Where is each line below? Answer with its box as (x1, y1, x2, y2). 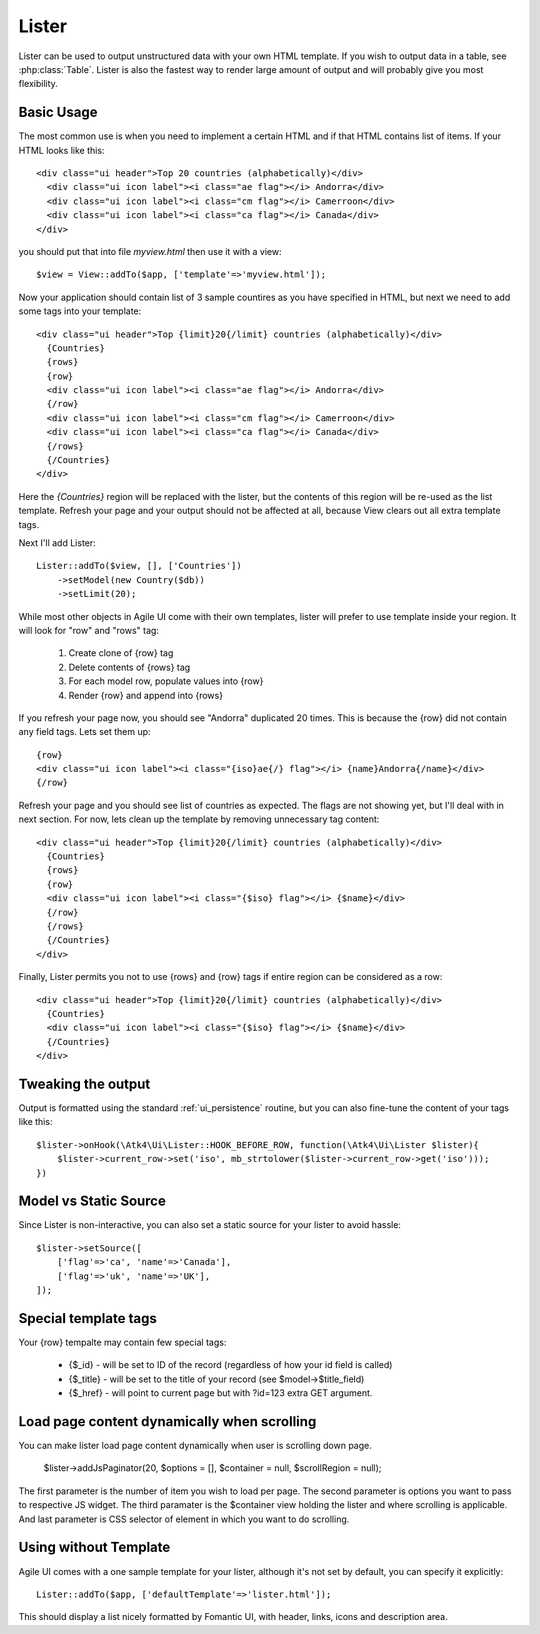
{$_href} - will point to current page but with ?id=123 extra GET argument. (68, 1387, 373, 1399)
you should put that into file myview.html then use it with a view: (18, 245, 282, 257)
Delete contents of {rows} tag (68, 661, 191, 673)
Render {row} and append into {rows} (68, 689, 224, 701)
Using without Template (18, 1539, 171, 1556)
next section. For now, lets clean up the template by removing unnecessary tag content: (18, 813, 380, 825)
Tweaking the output (18, 1075, 151, 1092)
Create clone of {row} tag (68, 647, 174, 659)
